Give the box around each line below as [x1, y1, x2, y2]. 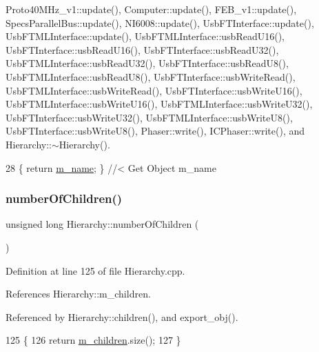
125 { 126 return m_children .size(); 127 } [6, 333, 181, 347]
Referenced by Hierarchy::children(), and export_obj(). [6, 309, 238, 324]
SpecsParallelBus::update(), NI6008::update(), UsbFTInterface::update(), [6, 15, 314, 30]
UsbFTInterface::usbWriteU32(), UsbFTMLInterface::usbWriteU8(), [6, 110, 293, 124]
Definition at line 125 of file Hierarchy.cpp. [6, 263, 185, 277]
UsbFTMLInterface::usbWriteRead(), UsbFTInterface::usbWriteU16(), [6, 83, 302, 97]
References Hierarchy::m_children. [6, 286, 151, 301]
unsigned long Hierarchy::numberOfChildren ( [6, 217, 199, 231]
